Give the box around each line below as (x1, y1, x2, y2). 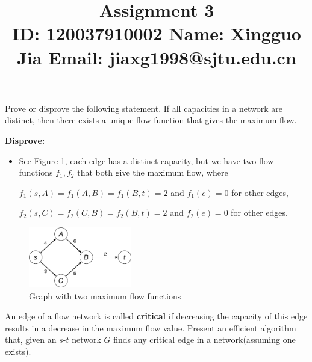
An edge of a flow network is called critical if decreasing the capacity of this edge (5, 310, 308, 322)
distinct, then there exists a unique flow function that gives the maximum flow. (5, 114, 297, 126)
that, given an (5, 333, 57, 346)
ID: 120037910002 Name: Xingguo (12, 21, 301, 46)
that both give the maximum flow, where (77, 166, 228, 179)
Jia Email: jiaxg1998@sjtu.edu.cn (17, 44, 296, 69)
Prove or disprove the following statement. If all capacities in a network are (5, 102, 283, 114)
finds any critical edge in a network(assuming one (113, 333, 296, 346)
